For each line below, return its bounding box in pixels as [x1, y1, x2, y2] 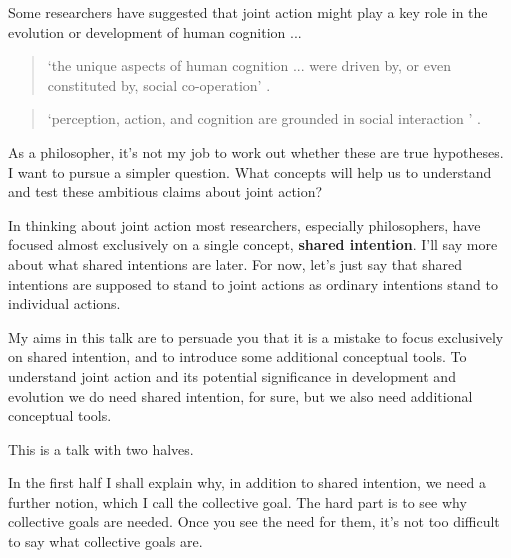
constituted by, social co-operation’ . [47, 74, 271, 95]
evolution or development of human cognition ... [8, 21, 302, 42]
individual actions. [8, 293, 121, 314]
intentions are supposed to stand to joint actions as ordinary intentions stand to [8, 273, 498, 294]
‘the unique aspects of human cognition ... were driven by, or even [47, 55, 451, 76]
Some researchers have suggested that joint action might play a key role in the [8, 2, 488, 22]
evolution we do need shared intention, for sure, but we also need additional [8, 385, 473, 406]
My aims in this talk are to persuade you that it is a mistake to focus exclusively [8, 326, 504, 347]
